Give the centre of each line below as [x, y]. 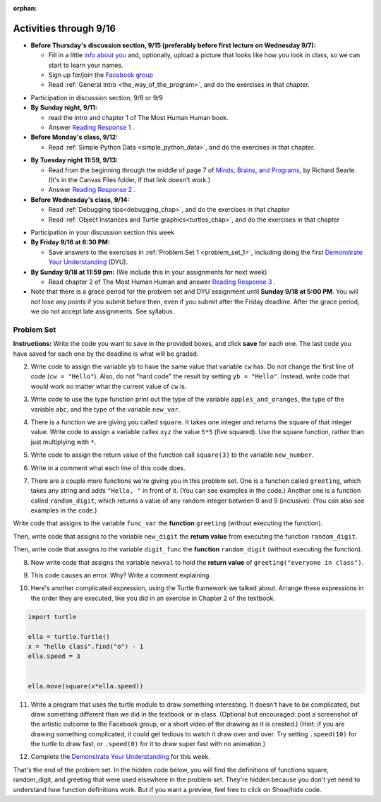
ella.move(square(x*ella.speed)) [86, 686]
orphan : [25, 8]
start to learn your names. [86, 65]
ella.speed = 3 [54, 656]
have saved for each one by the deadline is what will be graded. [106, 354]
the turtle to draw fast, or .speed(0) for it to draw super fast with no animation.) [148, 744]
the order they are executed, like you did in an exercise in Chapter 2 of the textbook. [153, 598]
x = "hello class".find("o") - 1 [86, 646]
